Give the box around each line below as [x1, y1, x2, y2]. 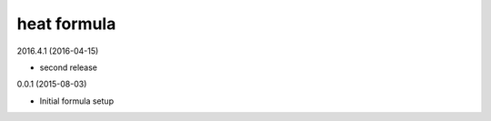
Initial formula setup [39, 96, 114, 106]
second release [39, 62, 98, 73]
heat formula [16, 14, 116, 34]
